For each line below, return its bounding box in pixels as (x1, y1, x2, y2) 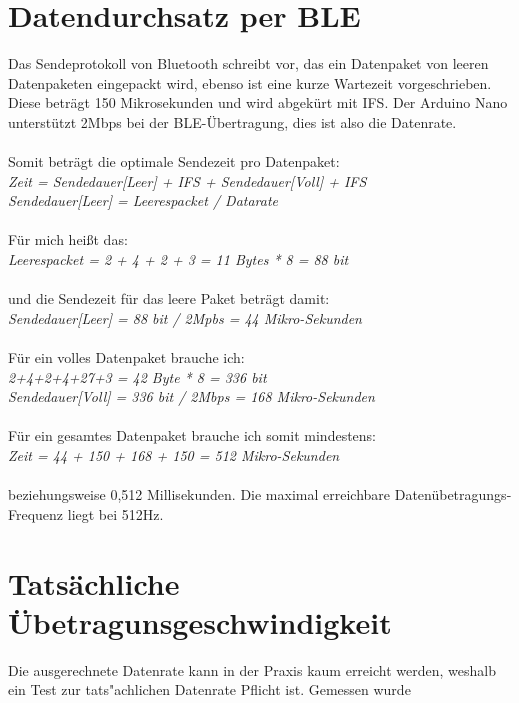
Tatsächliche (8, 562, 180, 603)
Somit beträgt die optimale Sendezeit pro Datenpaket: (8, 151, 340, 172)
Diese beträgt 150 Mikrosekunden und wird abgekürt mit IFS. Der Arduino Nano (8, 92, 508, 113)
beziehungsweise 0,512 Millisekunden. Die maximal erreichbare (8, 484, 391, 505)
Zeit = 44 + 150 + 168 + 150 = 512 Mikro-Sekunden (8, 445, 340, 465)
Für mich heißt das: (8, 229, 128, 250)
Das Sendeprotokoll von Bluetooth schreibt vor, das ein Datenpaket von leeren (8, 53, 489, 74)
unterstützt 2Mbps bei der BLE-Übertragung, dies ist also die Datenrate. (8, 111, 457, 132)
